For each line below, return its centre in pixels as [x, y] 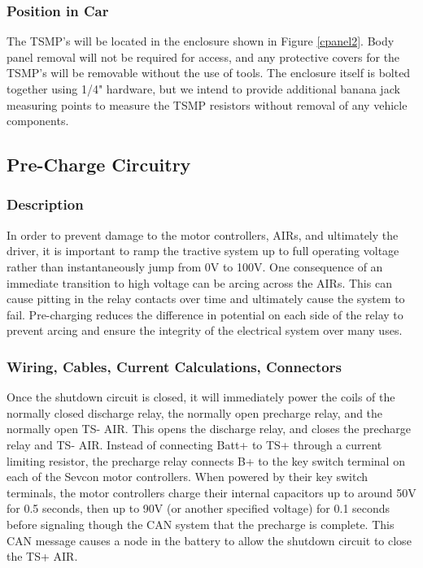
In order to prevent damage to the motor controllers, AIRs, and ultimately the [203, 234]
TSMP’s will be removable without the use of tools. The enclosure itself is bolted [209, 73]
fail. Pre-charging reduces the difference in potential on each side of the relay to [205, 314]
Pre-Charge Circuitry [99, 165]
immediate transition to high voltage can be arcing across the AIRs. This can [199, 282]
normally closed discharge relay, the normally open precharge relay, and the [195, 412]
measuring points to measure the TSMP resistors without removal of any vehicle [207, 104]
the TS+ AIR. [42, 556]
